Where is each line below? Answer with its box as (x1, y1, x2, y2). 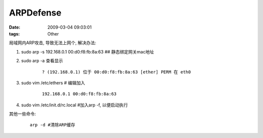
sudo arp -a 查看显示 (21, 58, 63, 64)
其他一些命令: (9, 111, 37, 117)
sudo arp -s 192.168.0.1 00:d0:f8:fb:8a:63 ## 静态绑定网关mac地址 (21, 49, 154, 54)
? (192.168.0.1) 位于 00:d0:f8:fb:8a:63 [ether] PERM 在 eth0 (42, 69, 191, 75)
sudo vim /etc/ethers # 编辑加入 (21, 80, 85, 86)
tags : (9, 31, 20, 36)
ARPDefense (9, 7, 62, 18)
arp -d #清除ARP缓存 (30, 122, 75, 128)
